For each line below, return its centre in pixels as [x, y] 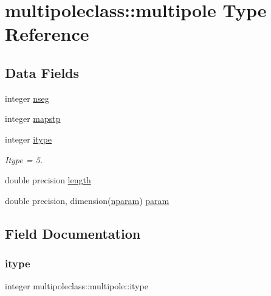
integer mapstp [33, 118]
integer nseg [27, 98]
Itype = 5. [24, 159]
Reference [47, 34]
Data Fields [42, 72]
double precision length [48, 180]
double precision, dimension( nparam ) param [87, 200]
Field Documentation [73, 233]
